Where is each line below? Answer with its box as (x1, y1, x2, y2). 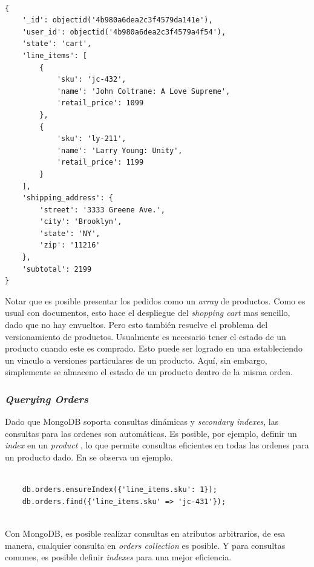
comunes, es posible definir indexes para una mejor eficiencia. (5, 551, 232, 563)
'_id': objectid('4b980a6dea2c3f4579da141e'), (22, 16, 213, 25)
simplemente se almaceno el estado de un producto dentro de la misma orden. (5, 365, 293, 378)
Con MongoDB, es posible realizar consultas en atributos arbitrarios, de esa (5, 526, 286, 539)
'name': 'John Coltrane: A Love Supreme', (56, 87, 231, 96)
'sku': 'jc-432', (56, 75, 126, 84)
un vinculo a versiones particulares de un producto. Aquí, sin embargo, (5, 353, 267, 366)
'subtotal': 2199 (22, 264, 92, 274)
